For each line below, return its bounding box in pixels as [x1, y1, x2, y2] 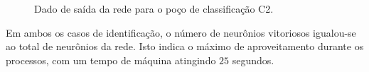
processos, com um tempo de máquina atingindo [6, 52, 216, 67]
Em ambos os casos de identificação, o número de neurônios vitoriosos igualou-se [6, 25, 356, 40]
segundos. [232, 52, 274, 67]
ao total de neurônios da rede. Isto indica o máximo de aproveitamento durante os [6, 39, 364, 54]
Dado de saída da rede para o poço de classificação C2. [34, 1, 274, 16]
